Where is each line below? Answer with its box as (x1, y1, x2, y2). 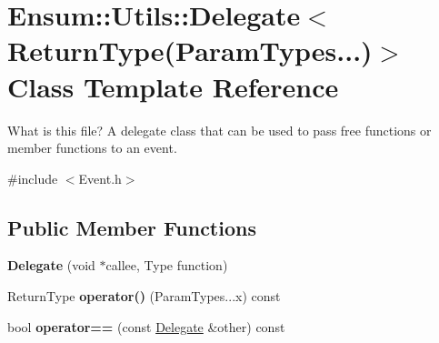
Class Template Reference (7, 67, 339, 105)
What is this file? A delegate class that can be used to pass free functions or (7, 120, 432, 139)
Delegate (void (7, 256, 95, 275)
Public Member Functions (7, 213, 256, 241)
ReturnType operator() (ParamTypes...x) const (7, 287, 281, 306)
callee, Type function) (105, 256, 228, 275)
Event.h (78, 168, 122, 187)
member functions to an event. (7, 138, 177, 157)
